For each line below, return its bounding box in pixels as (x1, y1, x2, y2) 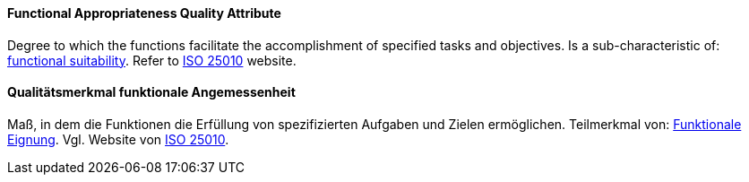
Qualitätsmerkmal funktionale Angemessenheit (7, 84, 296, 100)
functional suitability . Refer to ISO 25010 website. (7, 52, 297, 68)
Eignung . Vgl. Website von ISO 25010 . (7, 131, 229, 147)
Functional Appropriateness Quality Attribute (7, 5, 281, 21)
